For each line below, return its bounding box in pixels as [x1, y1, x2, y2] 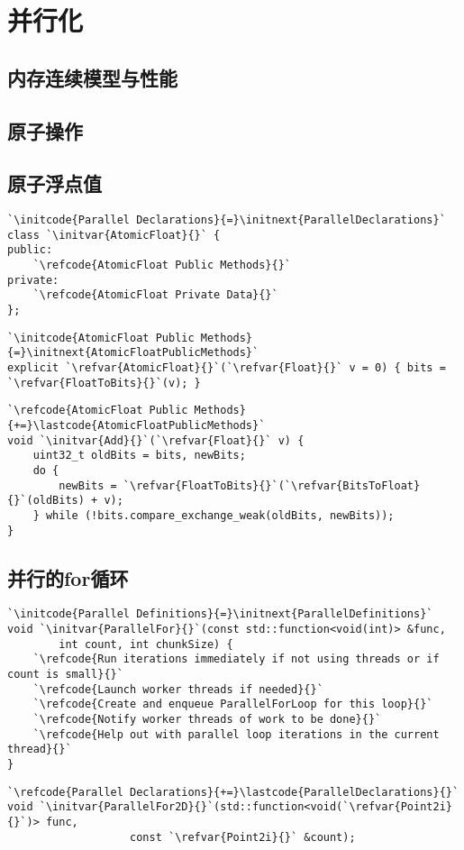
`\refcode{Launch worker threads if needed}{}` [32, 682, 323, 696]
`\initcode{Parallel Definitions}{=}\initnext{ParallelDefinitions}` [7, 608, 433, 621]
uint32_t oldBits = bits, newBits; [32, 449, 246, 462]
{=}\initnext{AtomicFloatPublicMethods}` [7, 346, 259, 360]
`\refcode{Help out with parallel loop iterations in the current [32, 727, 440, 741]
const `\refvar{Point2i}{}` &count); [130, 830, 356, 844]
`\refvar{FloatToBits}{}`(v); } [7, 376, 201, 389]
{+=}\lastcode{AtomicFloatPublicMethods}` [7, 419, 266, 433]
